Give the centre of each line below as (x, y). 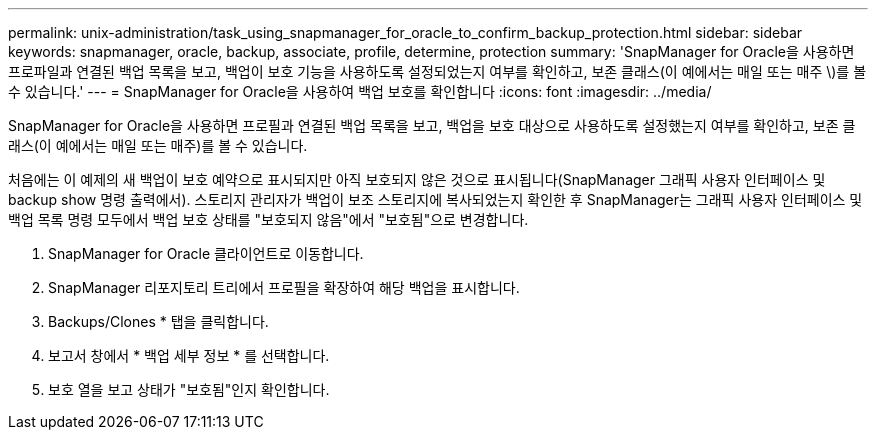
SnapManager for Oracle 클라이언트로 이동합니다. (206, 253)
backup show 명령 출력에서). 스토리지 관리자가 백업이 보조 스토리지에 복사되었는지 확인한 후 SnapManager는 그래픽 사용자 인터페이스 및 (435, 199)
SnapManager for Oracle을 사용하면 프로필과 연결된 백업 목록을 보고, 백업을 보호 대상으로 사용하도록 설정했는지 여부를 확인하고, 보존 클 (432, 125)
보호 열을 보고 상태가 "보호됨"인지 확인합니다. (189, 389)
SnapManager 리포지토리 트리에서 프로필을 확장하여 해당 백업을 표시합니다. (284, 287)
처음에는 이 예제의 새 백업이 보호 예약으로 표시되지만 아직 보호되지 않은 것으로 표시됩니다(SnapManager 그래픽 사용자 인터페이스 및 (417, 179)
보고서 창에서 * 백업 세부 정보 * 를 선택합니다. (189, 355)
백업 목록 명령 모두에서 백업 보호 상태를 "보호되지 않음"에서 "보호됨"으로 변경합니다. (268, 219)
